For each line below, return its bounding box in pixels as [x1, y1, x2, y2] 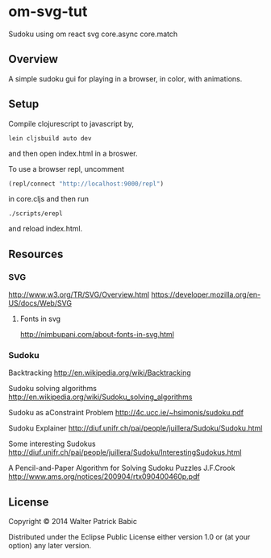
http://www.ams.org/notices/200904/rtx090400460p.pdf [8, 472, 200, 481]
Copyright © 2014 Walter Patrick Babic [8, 517, 137, 527]
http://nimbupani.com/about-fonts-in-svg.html [19, 330, 175, 339]
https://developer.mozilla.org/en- [151, 289, 261, 300]
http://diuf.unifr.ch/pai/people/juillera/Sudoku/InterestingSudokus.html [8, 448, 242, 457]
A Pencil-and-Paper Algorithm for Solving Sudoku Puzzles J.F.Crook [8, 463, 236, 473]
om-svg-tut [8, 2, 88, 21]
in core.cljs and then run [8, 194, 90, 204]
